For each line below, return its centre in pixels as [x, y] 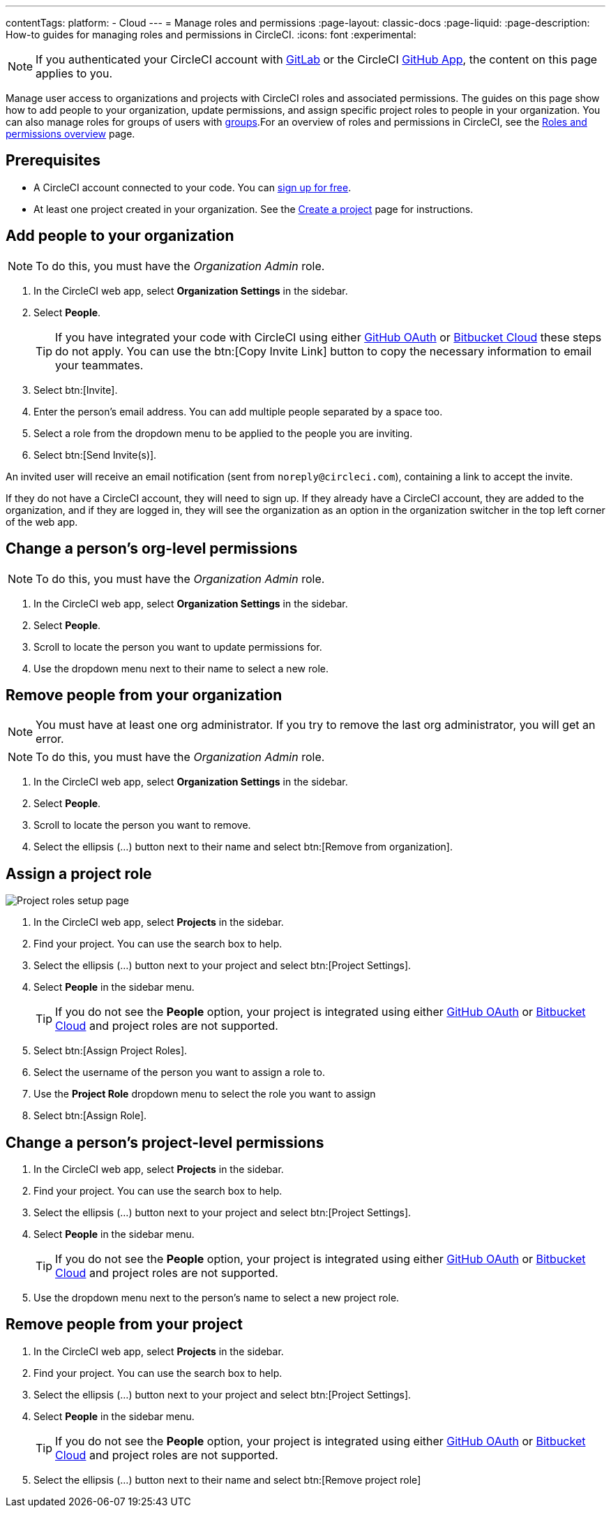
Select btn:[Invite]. [76, 390]
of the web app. [42, 522]
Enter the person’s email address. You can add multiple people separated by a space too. [238, 411]
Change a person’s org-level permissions [152, 549]
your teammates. [99, 365]
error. [50, 739]
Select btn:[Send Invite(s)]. [95, 455]
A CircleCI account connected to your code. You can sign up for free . [193, 187]
